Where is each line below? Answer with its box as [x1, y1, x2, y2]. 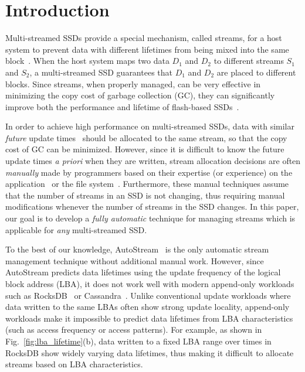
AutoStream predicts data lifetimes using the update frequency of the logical [5, 266, 281, 278]
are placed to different [216, 66, 296, 78]
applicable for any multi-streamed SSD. [5, 223, 147, 236]
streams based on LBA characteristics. [5, 358, 143, 370]
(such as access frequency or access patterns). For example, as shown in [5, 323, 262, 336]
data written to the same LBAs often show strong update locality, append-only [5, 301, 290, 313]
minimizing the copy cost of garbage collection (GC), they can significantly [5, 89, 275, 101]
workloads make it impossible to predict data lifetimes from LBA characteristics [5, 312, 293, 324]
